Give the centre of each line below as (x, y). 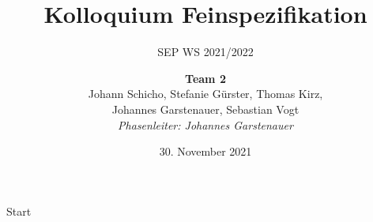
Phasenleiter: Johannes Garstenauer (205, 124)
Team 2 (205, 78)
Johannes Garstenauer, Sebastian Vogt (205, 109)
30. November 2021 (205, 151)
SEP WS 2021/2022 (205, 52)
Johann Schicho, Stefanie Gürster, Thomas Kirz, (205, 94)
